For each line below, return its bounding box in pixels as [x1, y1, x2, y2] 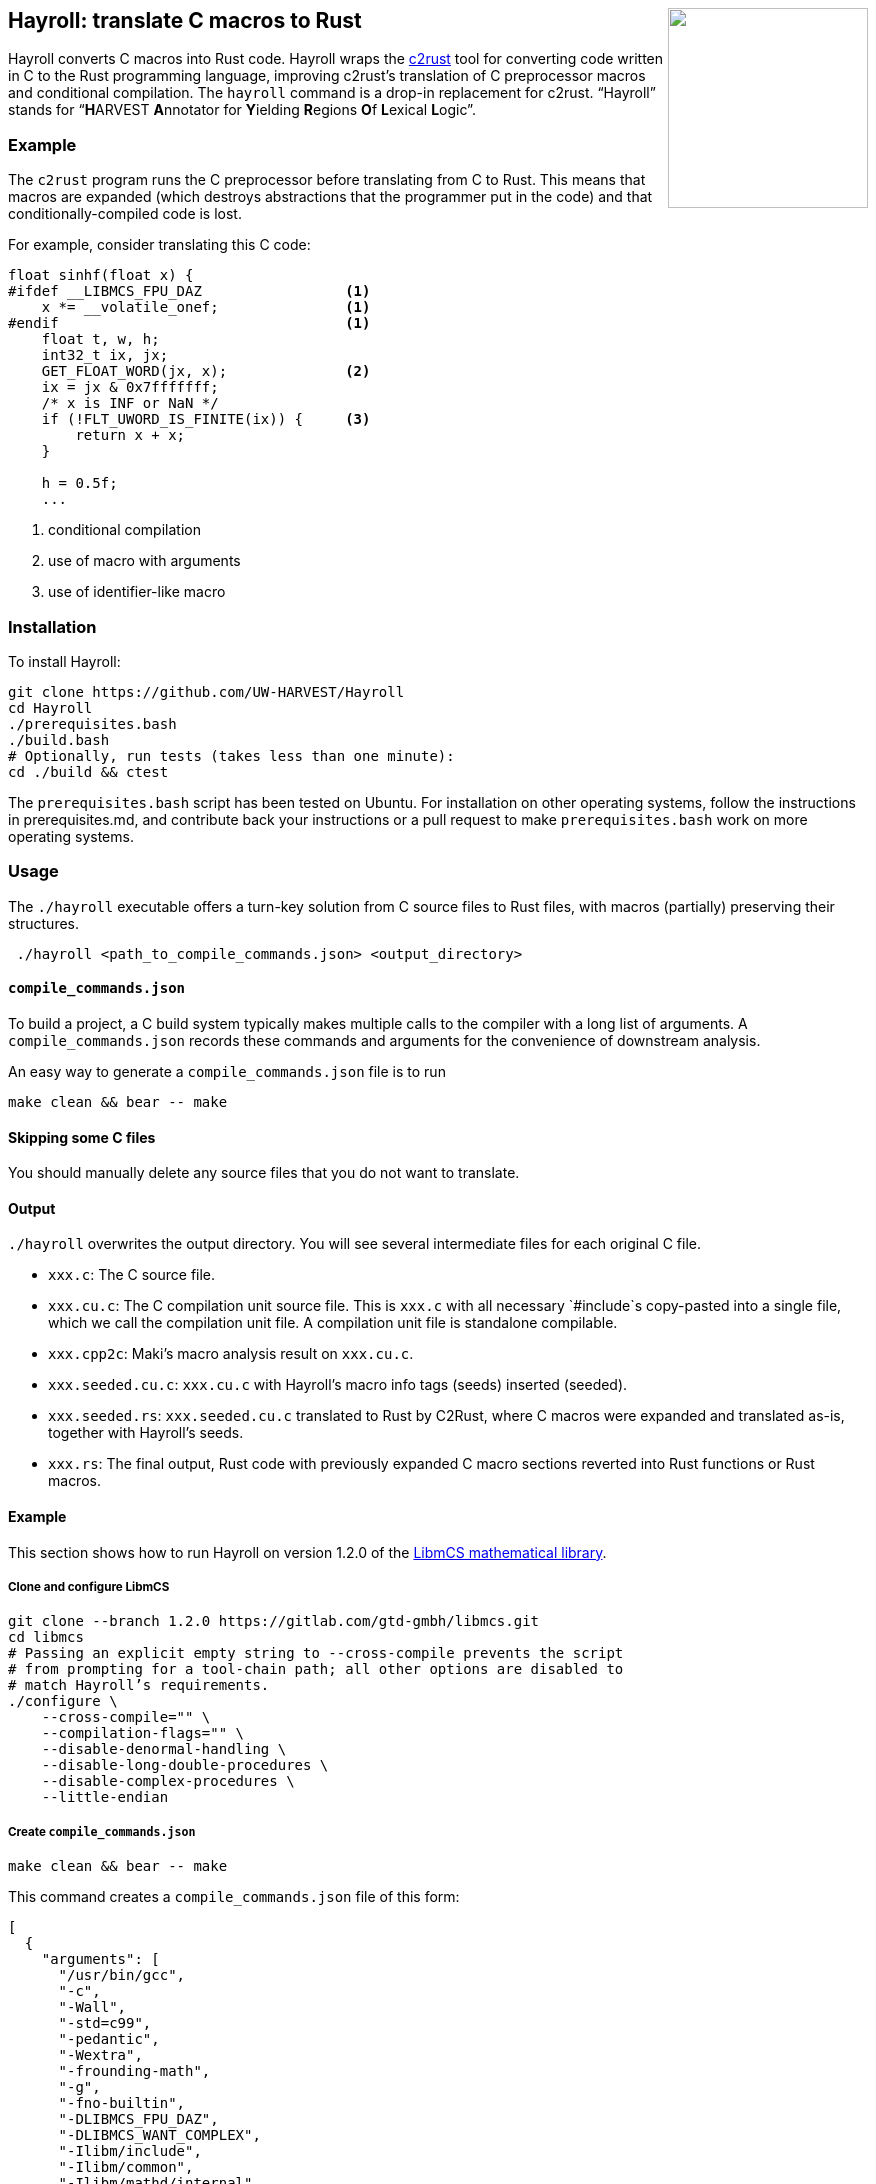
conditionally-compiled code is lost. [8, 205, 242, 223]
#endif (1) [8, 315, 371, 332]
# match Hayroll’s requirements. [8, 1677, 270, 1694]
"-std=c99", [58, 2015, 152, 2032]
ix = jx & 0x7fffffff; [41, 379, 219, 396]
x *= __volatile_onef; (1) [41, 299, 371, 316]
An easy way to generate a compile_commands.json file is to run [8, 1062, 446, 1080]
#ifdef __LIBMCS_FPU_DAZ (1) [8, 283, 371, 300]
